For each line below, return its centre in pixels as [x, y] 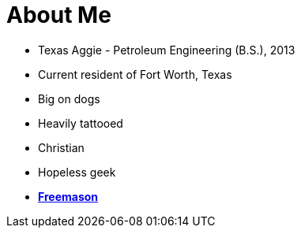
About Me [59, 15]
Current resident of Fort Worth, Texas [135, 74]
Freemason [68, 196]
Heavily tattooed [81, 123]
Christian [61, 147]
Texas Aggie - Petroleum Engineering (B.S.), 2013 [167, 50]
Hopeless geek [77, 172]
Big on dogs [69, 98]
